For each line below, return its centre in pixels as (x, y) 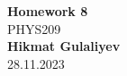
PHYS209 (34, 28)
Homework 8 (48, 11)
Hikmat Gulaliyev (64, 46)
